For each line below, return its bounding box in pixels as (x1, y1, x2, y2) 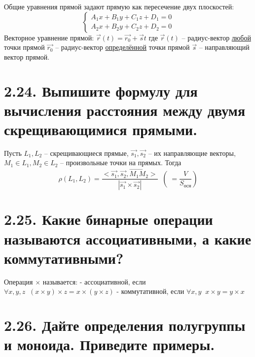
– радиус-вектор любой (182, 32, 251, 42)
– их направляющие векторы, (148, 147, 236, 158)
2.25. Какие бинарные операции (4, 209, 213, 229)
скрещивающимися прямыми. (4, 119, 198, 139)
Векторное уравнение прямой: (4, 32, 94, 42)
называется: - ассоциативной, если (42, 276, 146, 286)
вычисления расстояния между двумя (4, 100, 246, 120)
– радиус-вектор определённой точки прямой (55, 42, 190, 52)
